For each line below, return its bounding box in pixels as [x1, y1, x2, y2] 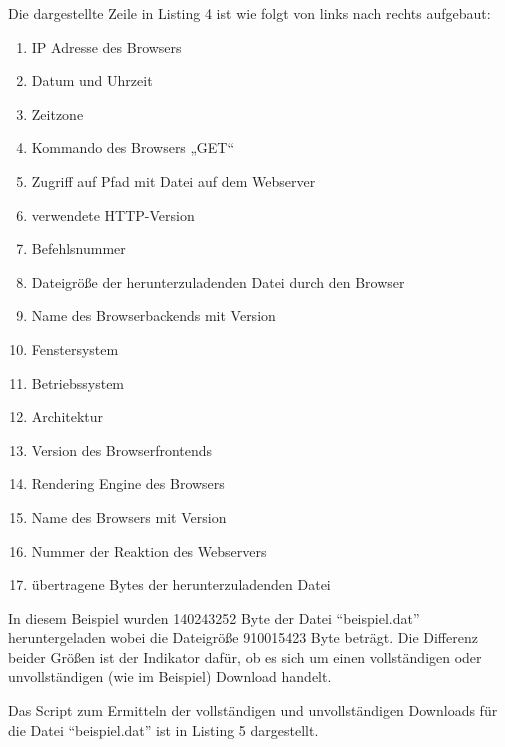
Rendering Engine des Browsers [31, 473, 225, 494]
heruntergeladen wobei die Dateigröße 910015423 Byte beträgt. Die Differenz [8, 627, 478, 648]
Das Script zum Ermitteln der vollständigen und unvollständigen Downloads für [8, 700, 498, 721]
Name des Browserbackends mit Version [31, 305, 276, 326]
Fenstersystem [31, 338, 119, 359]
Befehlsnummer [31, 238, 126, 259]
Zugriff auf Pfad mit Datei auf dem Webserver [31, 170, 316, 191]
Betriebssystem [31, 372, 125, 393]
